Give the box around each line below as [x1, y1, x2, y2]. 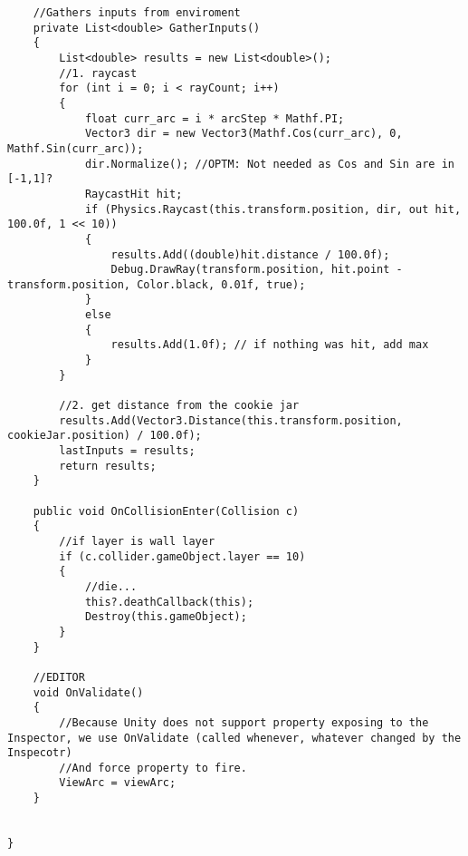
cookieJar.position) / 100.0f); [7, 429, 202, 443]
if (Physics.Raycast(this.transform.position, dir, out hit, [84, 202, 462, 216]
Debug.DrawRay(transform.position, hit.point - [110, 263, 403, 277]
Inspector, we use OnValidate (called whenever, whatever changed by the [7, 731, 462, 744]
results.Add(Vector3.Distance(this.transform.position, [59, 413, 403, 427]
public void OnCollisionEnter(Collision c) [33, 504, 300, 518]
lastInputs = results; [59, 444, 196, 458]
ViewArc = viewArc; [59, 776, 177, 790]
